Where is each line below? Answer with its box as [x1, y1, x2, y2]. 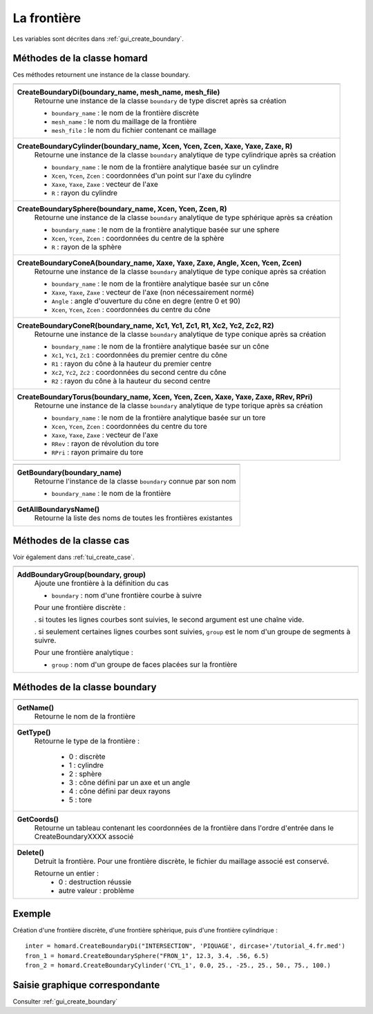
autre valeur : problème [58, 886, 135, 896]
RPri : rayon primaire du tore [51, 447, 144, 457]
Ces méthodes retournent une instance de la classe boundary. [12, 71, 190, 79]
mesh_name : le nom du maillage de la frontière [51, 116, 197, 126]
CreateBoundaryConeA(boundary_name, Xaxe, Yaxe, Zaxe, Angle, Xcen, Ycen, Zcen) [17, 258, 302, 268]
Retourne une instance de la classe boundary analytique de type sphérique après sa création [34, 212, 333, 222]
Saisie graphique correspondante [12, 979, 160, 990]
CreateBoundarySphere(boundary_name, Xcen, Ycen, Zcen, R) [17, 204, 227, 214]
